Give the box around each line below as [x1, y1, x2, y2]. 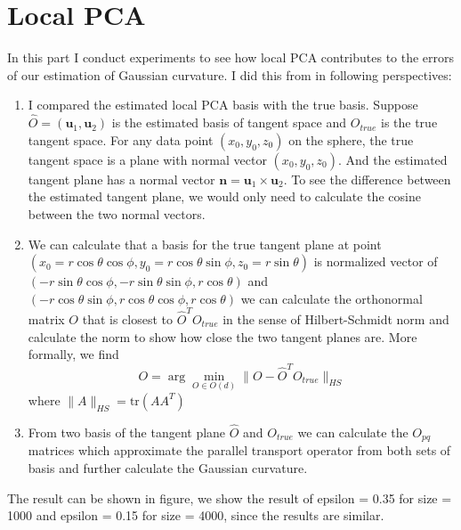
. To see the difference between [283, 169, 451, 188]
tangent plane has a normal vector [28, 169, 215, 188]
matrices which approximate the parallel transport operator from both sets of [28, 441, 451, 460]
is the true [380, 113, 438, 132]
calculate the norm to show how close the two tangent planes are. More [28, 327, 417, 346]
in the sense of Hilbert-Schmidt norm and [222, 310, 449, 328]
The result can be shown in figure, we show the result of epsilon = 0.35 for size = [7, 488, 452, 507]
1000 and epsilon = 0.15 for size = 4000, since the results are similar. [7, 506, 384, 525]
